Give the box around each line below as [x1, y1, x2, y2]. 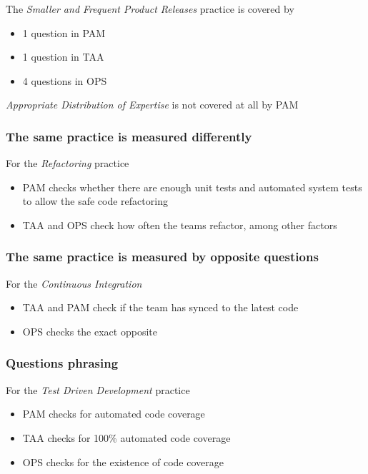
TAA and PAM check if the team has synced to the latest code [22, 300, 299, 315]
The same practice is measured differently [6, 127, 252, 145]
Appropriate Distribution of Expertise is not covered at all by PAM [6, 97, 299, 112]
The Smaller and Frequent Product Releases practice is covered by [6, 1, 294, 16]
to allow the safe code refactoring [22, 193, 168, 208]
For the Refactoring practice [6, 156, 129, 171]
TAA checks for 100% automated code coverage [22, 430, 231, 445]
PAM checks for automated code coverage [22, 406, 205, 421]
